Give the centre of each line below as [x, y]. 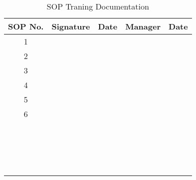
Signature [71, 26]
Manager [143, 26]
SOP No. [26, 26]
